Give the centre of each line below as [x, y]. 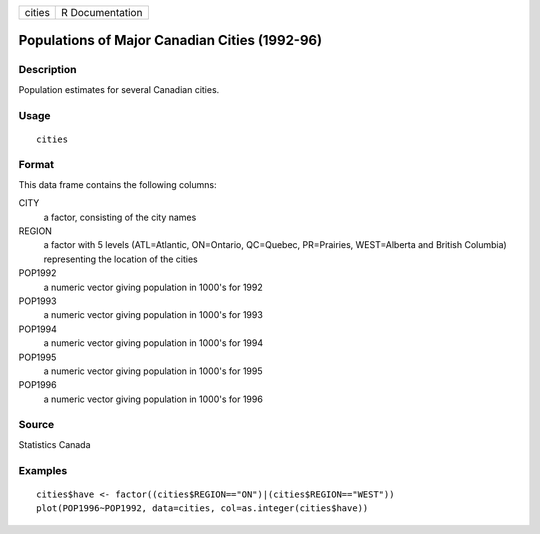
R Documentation [102, 12]
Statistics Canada [54, 444]
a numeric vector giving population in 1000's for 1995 [153, 371]
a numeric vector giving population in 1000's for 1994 [153, 343]
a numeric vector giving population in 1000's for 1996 [153, 399]
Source [36, 425]
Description [47, 70]
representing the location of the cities [121, 259]
